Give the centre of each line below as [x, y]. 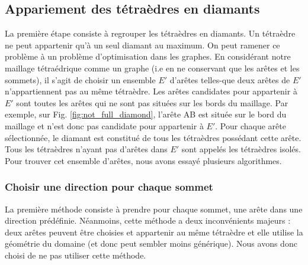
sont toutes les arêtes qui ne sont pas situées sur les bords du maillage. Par [152, 102]
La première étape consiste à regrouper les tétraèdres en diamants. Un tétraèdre [150, 33]
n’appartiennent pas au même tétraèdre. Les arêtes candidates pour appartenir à [151, 91]
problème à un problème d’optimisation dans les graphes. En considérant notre [148, 56]
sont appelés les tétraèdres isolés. [241, 149]
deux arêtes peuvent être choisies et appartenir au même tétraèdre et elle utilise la [154, 232]
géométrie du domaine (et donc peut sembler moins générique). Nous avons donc [151, 243]
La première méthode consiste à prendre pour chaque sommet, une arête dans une [154, 209]
